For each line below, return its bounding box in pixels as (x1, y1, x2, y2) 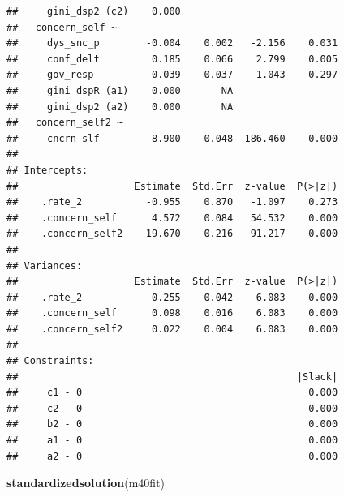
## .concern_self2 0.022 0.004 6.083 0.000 (6, 323, 338, 335)
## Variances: (6, 259, 83, 272)
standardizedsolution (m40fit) (6, 474, 166, 491)
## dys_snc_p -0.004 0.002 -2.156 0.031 (6, 37, 338, 49)
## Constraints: (6, 355, 94, 367)
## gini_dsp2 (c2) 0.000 (6, 6, 181, 17)
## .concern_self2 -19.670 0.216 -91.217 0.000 (6, 228, 338, 240)
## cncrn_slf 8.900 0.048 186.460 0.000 (6, 132, 338, 144)
